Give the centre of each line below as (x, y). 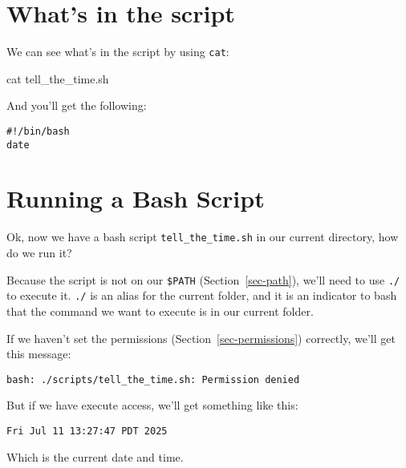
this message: (39, 354)
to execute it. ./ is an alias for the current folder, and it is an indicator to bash (202, 295)
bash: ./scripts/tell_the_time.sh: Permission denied (153, 379)
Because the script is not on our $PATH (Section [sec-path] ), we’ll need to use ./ (203, 279)
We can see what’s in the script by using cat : (118, 52)
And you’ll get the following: (77, 105)
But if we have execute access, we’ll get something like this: (152, 405)
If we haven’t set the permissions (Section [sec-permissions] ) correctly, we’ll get (201, 338)
